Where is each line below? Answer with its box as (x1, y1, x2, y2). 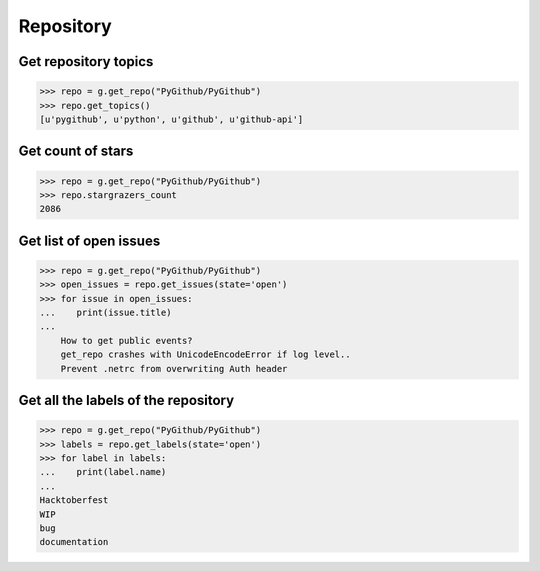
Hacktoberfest (39, 495, 109, 506)
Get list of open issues (18, 232, 161, 249)
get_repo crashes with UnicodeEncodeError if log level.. (60, 349, 351, 360)
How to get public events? (60, 335, 194, 346)
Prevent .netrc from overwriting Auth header (60, 363, 288, 374)
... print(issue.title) (39, 307, 172, 319)
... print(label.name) (39, 466, 167, 478)
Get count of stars (18, 143, 134, 160)
